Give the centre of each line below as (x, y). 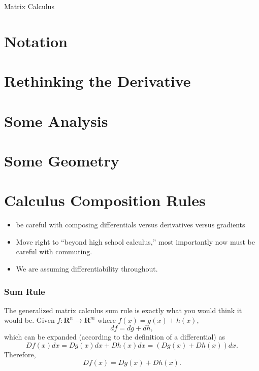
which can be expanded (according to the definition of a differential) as (115, 336)
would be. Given (29, 320)
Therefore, (20, 354)
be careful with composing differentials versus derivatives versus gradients (131, 225)
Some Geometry (62, 160)
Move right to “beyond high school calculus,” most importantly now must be (135, 241)
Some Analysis (56, 121)
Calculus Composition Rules (105, 200)
